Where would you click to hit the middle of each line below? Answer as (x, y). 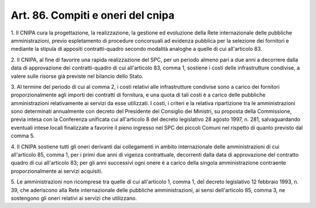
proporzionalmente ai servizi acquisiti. (56, 171)
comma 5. (23, 136)
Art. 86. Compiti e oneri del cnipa (93, 15)
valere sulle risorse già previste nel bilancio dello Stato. (77, 76)
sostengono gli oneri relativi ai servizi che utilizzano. (74, 198)
